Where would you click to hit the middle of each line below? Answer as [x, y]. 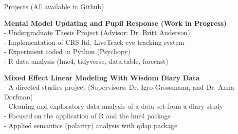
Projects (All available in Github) [54, 6]
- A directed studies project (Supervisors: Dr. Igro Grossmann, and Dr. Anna [119, 87]
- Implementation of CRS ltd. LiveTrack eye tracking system [94, 42]
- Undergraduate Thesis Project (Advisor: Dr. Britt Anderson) [97, 32]
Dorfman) [18, 96]
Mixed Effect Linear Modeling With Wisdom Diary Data [102, 77]
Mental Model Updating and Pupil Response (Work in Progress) [115, 23]
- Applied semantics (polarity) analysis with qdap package [91, 125]
